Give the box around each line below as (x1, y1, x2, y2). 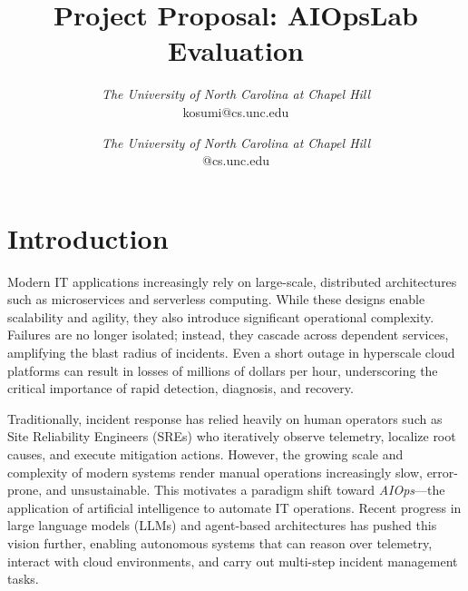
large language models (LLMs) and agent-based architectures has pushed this (7, 516, 437, 535)
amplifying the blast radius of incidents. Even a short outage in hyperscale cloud (7, 343, 455, 361)
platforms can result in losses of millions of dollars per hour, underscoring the (7, 360, 438, 379)
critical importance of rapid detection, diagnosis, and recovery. (7, 379, 354, 398)
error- (426, 462, 458, 481)
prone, (7, 480, 43, 499)
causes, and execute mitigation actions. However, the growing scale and (7, 444, 404, 463)
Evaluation (168, 32, 304, 69)
